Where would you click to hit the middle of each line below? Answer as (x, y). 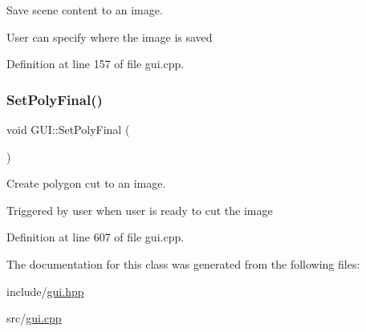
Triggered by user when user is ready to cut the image (140, 210)
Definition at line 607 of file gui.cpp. (96, 237)
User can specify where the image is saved (110, 36)
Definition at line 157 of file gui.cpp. (96, 64)
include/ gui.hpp (45, 291)
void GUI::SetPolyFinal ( (68, 129)
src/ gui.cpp (34, 318)
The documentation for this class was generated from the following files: (183, 263)
